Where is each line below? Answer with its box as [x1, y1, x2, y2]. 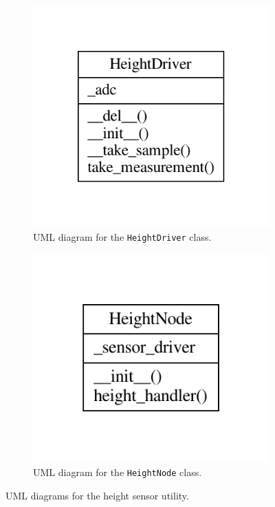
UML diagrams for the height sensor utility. [5, 488, 189, 502]
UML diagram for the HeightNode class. [33, 464, 202, 479]
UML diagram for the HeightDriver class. [33, 230, 212, 244]
